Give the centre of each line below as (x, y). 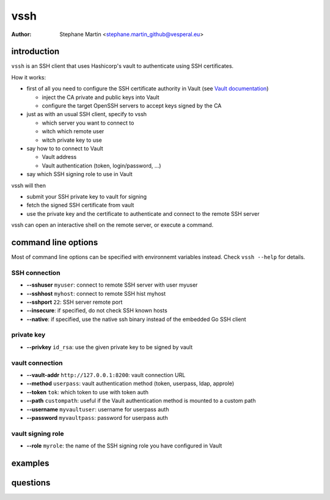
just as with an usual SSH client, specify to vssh (86, 114)
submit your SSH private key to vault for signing (86, 196)
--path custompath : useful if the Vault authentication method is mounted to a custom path (141, 401)
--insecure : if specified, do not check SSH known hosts (97, 311)
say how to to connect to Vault (65, 148)
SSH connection (36, 273)
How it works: (29, 77)
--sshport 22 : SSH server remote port (75, 302)
